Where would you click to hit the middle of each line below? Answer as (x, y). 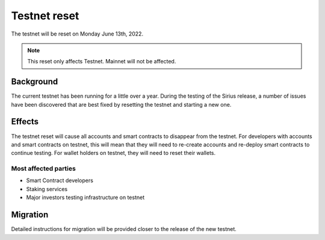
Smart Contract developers (60, 180)
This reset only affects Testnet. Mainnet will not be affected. (102, 62)
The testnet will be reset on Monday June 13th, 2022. (77, 34)
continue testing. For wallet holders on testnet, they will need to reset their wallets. (113, 153)
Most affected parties (44, 169)
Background (35, 82)
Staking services (47, 189)
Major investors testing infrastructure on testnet (85, 197)
